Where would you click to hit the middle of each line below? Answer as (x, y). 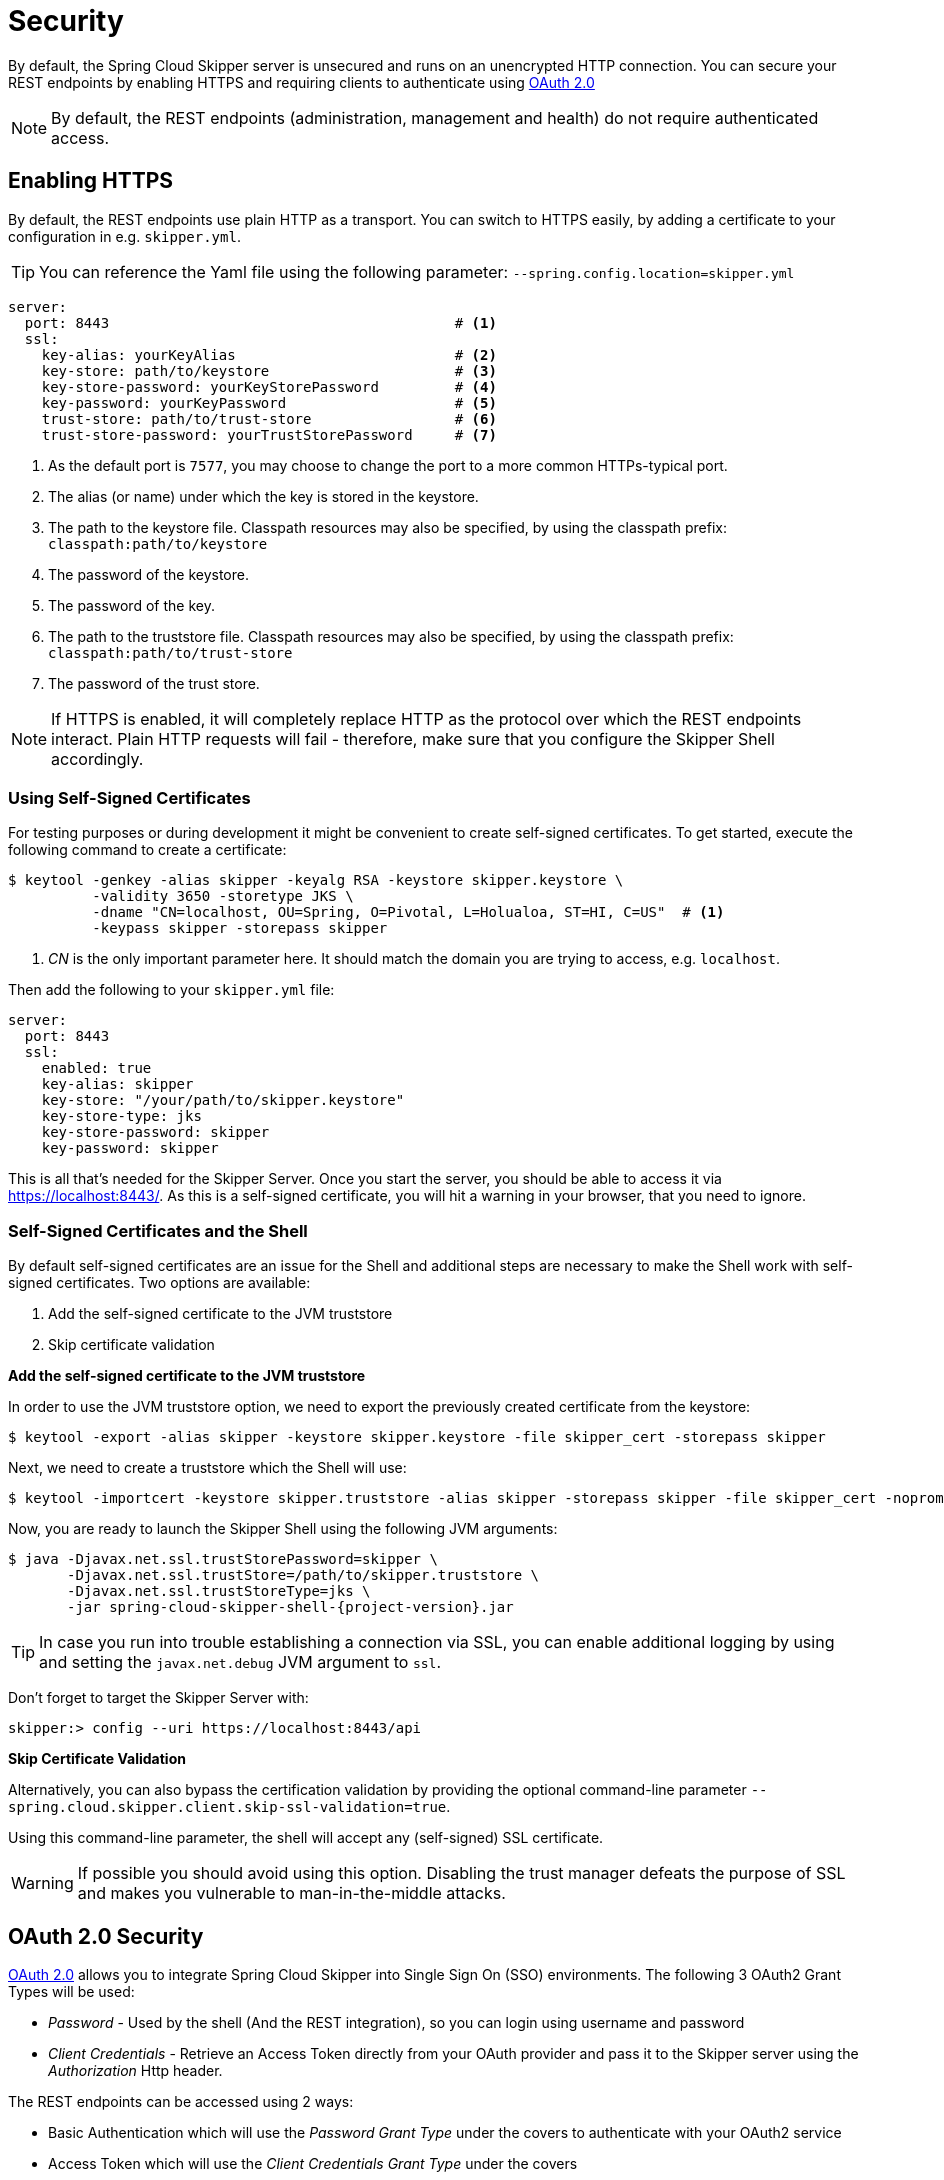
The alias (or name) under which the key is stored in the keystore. (263, 496)
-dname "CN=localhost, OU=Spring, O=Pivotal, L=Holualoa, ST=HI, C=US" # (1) (408, 912)
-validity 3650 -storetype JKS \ (223, 896)
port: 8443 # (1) (260, 322)
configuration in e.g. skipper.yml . (124, 236)
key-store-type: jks (121, 1116)
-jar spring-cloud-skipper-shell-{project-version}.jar (290, 1607)
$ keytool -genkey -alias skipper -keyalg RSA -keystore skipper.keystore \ (316, 880)
